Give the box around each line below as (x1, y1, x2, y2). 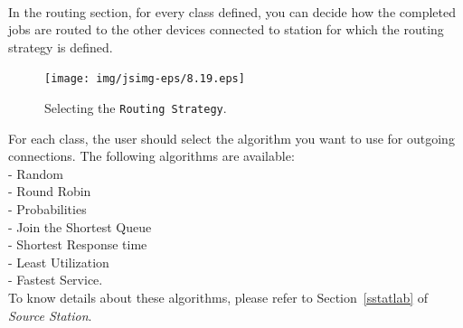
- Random (8, 164, 63, 183)
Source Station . (8, 305, 92, 324)
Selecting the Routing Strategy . (44, 98, 227, 117)
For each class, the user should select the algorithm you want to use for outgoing (8, 128, 455, 147)
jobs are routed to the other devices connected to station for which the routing (8, 20, 444, 39)
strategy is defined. (8, 37, 113, 56)
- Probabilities (8, 200, 87, 219)
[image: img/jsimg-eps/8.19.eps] (44, 72, 245, 86)
